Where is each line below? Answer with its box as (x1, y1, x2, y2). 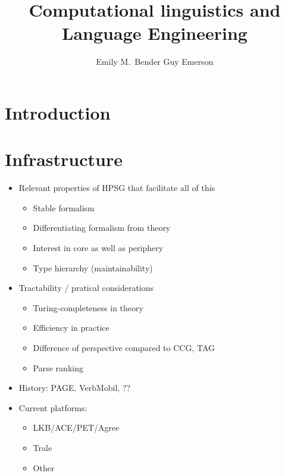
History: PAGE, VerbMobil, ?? (18, 381, 131, 394)
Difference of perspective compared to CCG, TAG (33, 341, 215, 353)
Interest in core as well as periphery (33, 242, 164, 253)
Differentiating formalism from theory (33, 221, 171, 234)
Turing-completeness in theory (33, 301, 143, 314)
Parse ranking (33, 361, 83, 374)
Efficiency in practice (33, 321, 109, 334)
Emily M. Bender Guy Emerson (96, 55, 214, 68)
